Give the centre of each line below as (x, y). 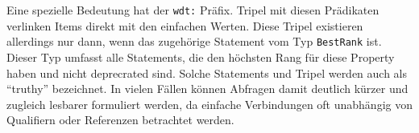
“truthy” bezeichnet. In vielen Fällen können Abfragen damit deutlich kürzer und (207, 89)
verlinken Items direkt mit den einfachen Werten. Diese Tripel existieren (185, 25)
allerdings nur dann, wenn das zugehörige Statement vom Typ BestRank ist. (194, 41)
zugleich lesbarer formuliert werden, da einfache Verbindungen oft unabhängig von (209, 104)
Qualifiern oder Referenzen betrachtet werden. (120, 120)
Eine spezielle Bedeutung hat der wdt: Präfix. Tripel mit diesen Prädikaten (193, 10)
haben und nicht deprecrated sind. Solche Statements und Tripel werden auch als (207, 73)
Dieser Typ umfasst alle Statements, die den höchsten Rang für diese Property (201, 56)
